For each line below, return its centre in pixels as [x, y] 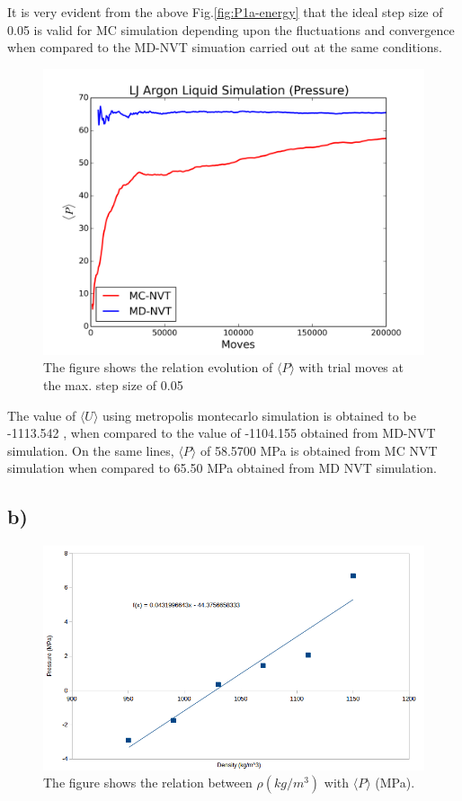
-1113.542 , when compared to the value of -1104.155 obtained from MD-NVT [222, 433]
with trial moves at [351, 367]
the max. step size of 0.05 [113, 384]
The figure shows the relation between [148, 783]
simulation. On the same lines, [91, 450]
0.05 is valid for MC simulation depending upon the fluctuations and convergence [231, 29]
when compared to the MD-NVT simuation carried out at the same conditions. [225, 47]
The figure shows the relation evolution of [158, 367]
